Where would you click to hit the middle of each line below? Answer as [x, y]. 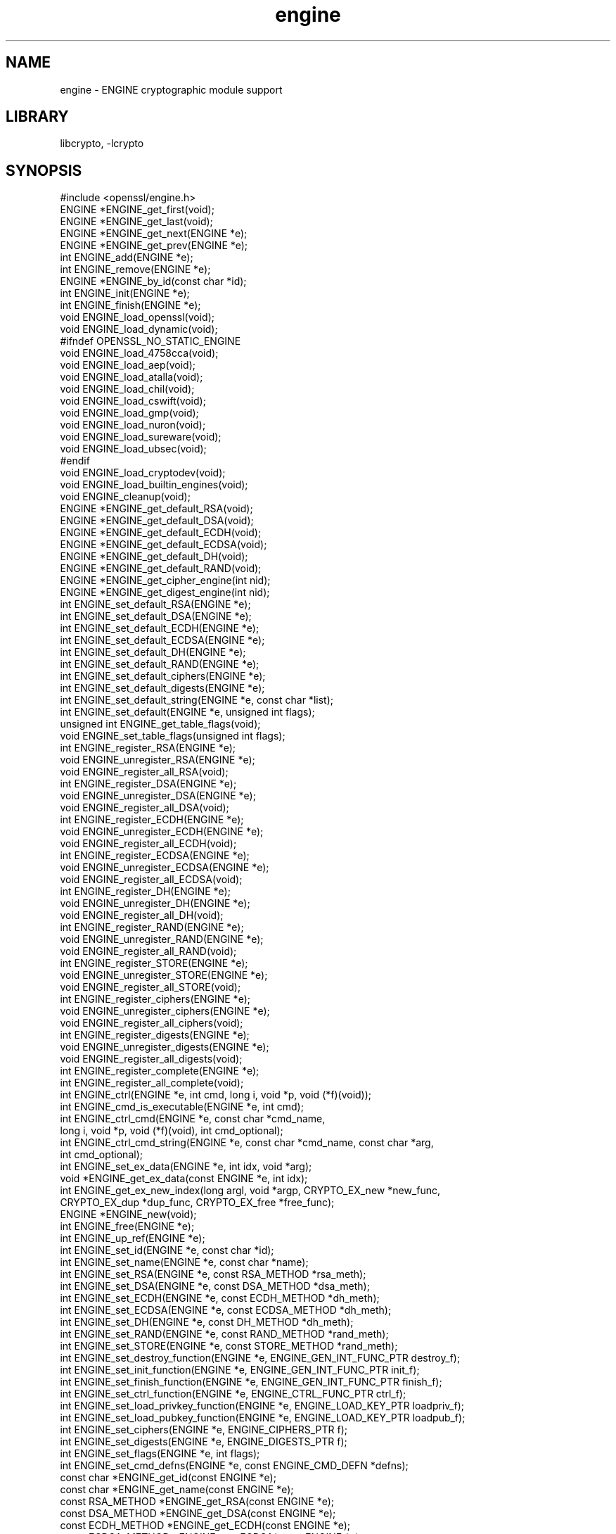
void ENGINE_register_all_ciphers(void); [152, 1023]
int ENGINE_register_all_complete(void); [152, 1083]
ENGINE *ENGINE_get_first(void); [137, 210]
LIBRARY [37, 117]
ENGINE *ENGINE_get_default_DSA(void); [157, 521]
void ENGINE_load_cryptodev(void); [143, 473]
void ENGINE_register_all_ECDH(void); [148, 844]
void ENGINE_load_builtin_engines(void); [154, 485]
